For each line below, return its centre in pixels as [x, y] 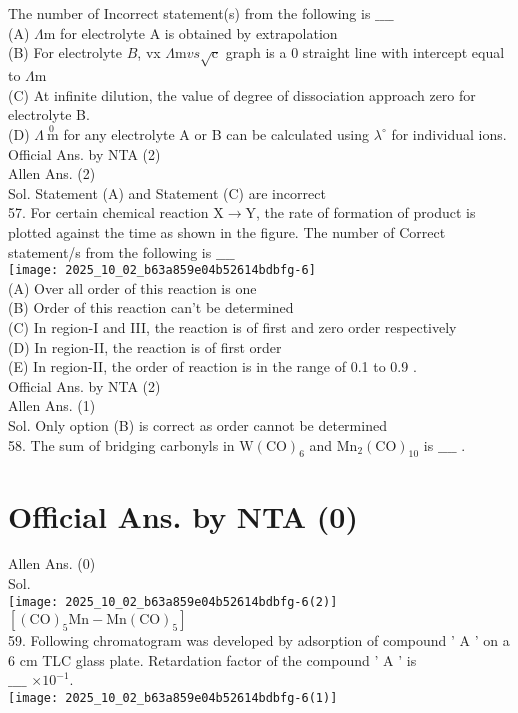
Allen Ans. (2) [52, 173]
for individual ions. [449, 133]
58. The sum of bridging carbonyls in [121, 444]
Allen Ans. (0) [52, 563]
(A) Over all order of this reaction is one [132, 287]
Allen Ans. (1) [52, 405]
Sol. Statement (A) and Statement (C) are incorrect [167, 192]
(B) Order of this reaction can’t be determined [151, 307]
